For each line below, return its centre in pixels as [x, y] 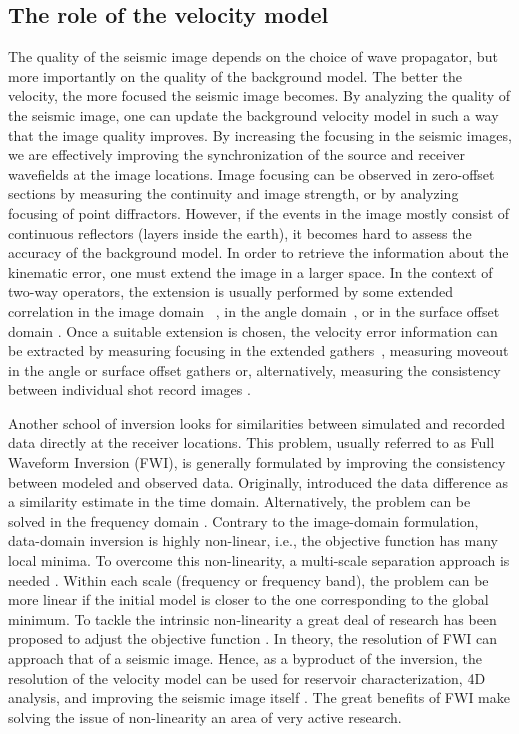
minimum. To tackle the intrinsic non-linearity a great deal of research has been [252, 618]
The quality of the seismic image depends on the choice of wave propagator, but [253, 56]
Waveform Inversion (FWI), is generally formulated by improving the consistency [257, 462]
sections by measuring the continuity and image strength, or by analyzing [233, 193]
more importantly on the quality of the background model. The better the [235, 75]
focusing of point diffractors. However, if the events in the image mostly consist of [259, 212]
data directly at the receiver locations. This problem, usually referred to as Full [251, 442]
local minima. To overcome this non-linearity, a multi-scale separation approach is [259, 560]
